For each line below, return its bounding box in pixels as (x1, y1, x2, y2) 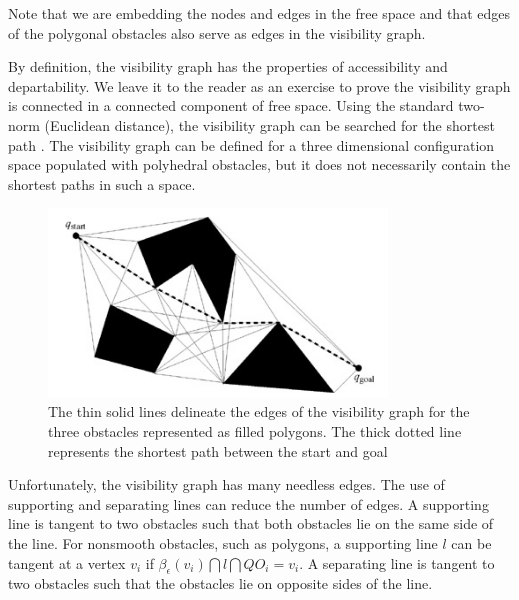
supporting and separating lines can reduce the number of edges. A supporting (8, 493, 489, 514)
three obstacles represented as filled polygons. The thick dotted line (48, 420, 462, 441)
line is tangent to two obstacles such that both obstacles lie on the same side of (8, 513, 494, 534)
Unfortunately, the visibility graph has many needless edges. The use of (8, 474, 445, 495)
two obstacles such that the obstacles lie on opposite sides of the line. (8, 573, 433, 594)
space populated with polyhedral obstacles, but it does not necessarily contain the (8, 154, 511, 175)
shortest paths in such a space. (8, 173, 196, 194)
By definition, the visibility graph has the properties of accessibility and (8, 56, 448, 77)
